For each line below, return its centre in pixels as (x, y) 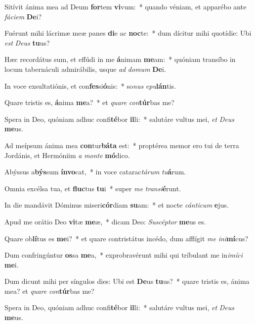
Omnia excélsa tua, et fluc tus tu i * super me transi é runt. (93, 188)
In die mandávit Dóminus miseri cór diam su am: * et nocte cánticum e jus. (117, 205)
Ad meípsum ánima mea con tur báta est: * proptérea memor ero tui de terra (122, 145)
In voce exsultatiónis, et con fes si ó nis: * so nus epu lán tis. (90, 85)
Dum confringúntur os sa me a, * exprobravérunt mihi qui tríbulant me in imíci (124, 255)
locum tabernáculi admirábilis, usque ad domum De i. (85, 69)
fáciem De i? (23, 16)
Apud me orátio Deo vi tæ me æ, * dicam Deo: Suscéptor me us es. (105, 221)
